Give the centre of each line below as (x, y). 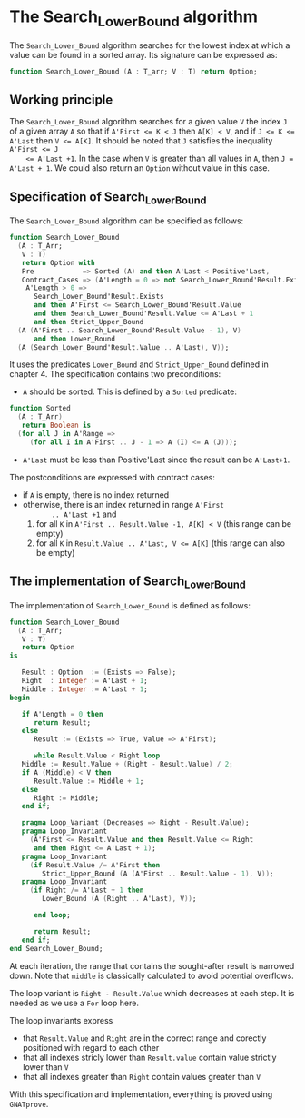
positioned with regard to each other (91, 1047)
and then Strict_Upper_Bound (89, 322)
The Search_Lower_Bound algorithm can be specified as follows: (127, 221)
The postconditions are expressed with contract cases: (113, 477)
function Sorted (40, 409)
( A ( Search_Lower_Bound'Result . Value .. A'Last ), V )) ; (123, 347)
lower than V (46, 1067)
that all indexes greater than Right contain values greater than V (142, 1076)
